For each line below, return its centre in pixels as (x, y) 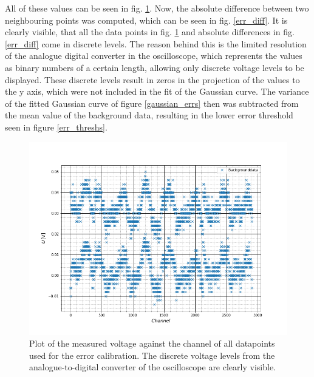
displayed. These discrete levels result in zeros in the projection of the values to (152, 79)
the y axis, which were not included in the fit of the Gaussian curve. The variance (157, 91)
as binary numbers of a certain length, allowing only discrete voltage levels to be (155, 67)
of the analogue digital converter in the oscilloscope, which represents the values (154, 56)
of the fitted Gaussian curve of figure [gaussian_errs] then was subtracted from (152, 103)
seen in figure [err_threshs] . (56, 127)
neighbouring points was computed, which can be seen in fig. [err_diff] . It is (146, 20)
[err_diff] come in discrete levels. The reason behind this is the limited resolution (156, 43)
